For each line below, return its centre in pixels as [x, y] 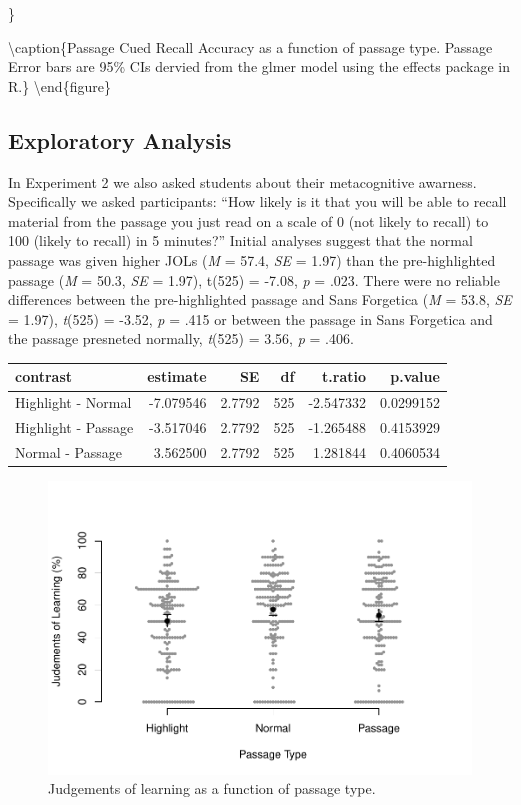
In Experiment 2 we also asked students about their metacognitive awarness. [242, 181]
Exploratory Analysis [120, 139]
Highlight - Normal [73, 402]
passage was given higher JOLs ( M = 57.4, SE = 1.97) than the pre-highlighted [252, 259]
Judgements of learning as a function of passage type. [212, 788]
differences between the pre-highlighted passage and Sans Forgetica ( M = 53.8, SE [260, 299]
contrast [44, 376]
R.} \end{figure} [59, 85]
